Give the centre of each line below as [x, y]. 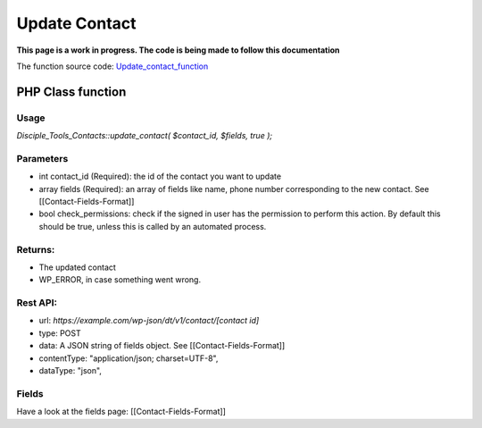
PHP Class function [71, 92]
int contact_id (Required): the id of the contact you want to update [160, 176]
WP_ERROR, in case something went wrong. [120, 280]
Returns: [36, 249]
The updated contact [77, 267]
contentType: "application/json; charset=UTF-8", [129, 358]
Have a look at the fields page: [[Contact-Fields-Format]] [121, 412]
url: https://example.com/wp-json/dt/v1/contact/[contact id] [149, 321]
